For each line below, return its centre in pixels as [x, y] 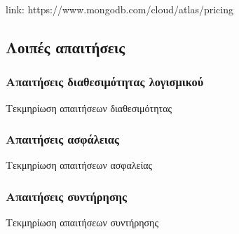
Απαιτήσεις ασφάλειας [62, 139]
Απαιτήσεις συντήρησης [67, 196]
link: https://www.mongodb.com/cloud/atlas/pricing [120, 9]
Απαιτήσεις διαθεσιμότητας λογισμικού [105, 82]
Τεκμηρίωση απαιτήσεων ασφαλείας [79, 165]
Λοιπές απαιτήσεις [66, 47]
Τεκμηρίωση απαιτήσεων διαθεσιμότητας [89, 108]
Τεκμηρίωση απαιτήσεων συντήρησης [82, 222]
